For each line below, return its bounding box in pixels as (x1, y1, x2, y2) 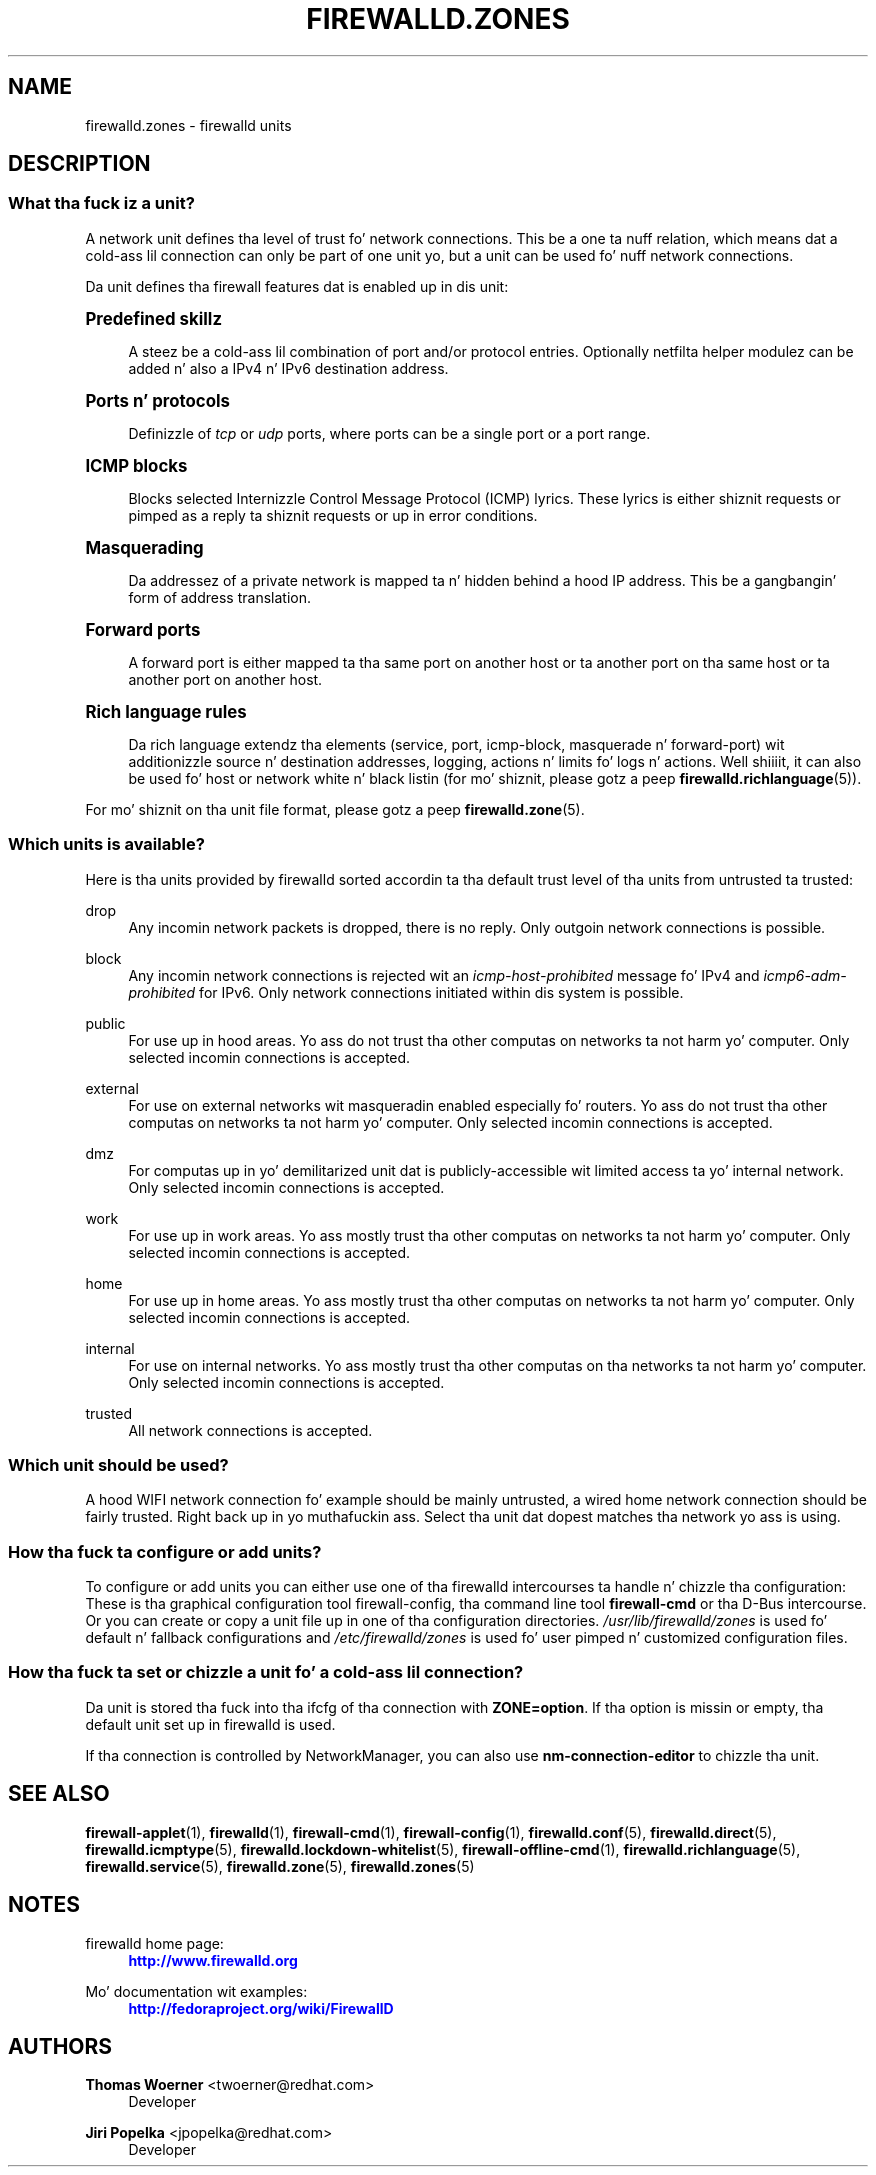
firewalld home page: (85, 1934, 224, 1952)
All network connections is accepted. (128, 1421, 373, 1439)
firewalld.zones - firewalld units (85, 116, 292, 134)
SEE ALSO (8, 1781, 110, 1807)
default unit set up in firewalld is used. (85, 1715, 336, 1733)
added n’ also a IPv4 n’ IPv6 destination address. (128, 359, 449, 377)
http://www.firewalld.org (128, 1951, 298, 1969)
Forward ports (85, 619, 201, 640)
